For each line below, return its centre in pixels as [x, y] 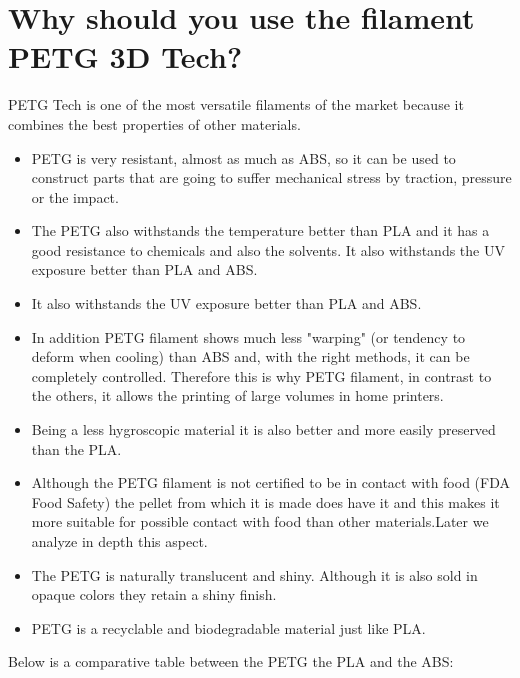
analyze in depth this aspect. [119, 541]
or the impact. [75, 196]
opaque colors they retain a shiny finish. [154, 594]
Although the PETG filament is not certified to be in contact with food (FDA [270, 482]
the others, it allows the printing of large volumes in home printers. [237, 395]
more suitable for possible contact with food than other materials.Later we [260, 521]
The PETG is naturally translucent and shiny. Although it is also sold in [254, 574]
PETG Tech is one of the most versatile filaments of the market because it [236, 104]
